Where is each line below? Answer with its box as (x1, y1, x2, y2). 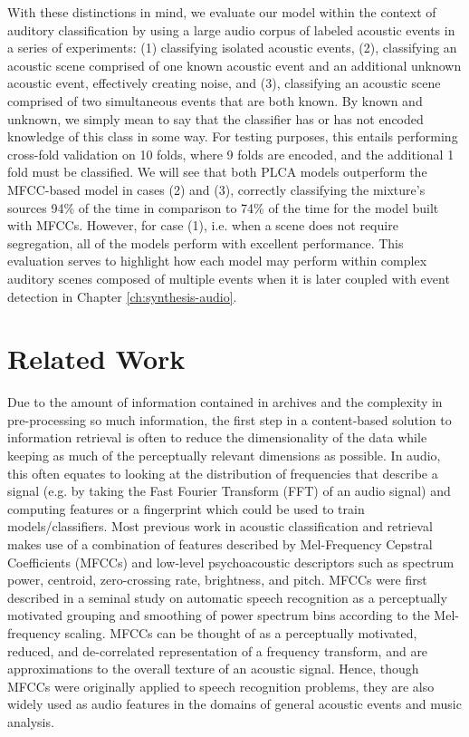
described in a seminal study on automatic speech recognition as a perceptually (7, 587, 447, 606)
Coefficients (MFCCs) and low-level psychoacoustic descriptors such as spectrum (7, 552, 455, 571)
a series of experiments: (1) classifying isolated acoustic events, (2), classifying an (7, 38, 457, 57)
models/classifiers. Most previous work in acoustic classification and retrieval (7, 517, 433, 536)
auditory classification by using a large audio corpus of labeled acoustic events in (7, 20, 455, 39)
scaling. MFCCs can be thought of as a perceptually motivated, (64, 623, 417, 642)
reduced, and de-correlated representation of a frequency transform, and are (7, 641, 428, 660)
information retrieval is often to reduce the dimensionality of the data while (7, 428, 427, 447)
